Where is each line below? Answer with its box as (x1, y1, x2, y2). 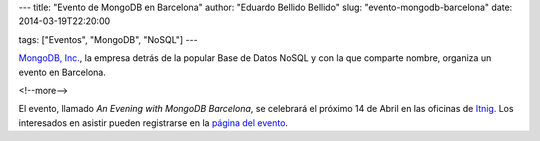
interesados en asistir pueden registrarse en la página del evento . (18, 116, 289, 129)
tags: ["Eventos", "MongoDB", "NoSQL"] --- (18, 33, 199, 45)
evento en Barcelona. (18, 66, 107, 78)
